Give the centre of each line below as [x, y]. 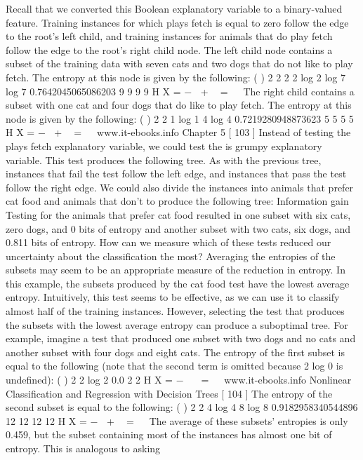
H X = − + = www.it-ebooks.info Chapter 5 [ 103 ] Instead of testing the [178, 132]
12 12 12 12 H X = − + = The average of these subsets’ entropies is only [177, 420]
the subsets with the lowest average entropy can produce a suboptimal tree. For [177, 324]
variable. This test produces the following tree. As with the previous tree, [164, 160]
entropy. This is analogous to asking [83, 448]
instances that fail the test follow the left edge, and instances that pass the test [176, 174]
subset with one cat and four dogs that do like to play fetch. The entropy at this [179, 105]
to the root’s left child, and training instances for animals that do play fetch [169, 36]
